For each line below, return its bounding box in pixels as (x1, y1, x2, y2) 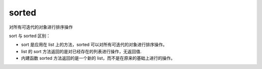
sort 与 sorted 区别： (9, 33, 51, 39)
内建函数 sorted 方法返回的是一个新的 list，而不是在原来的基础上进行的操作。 (21, 55, 176, 61)
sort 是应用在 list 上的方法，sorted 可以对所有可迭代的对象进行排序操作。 (21, 41, 167, 48)
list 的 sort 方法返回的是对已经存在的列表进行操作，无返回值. (21, 48, 142, 54)
